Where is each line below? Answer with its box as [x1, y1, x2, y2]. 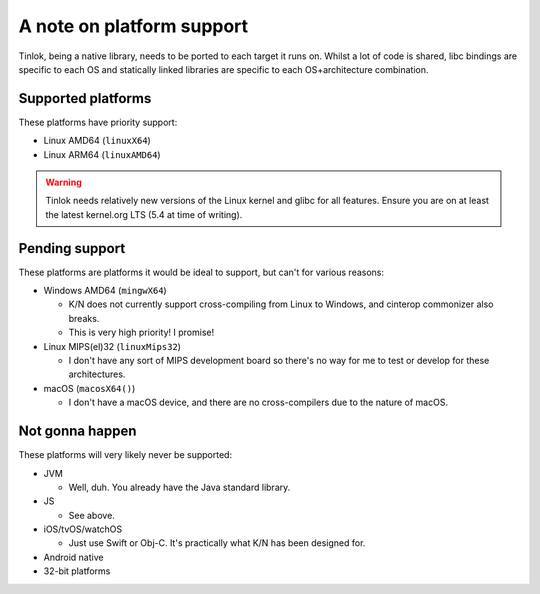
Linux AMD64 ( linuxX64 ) [43, 135, 152, 147]
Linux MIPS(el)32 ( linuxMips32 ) [43, 340, 182, 352]
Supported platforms [18, 90, 152, 107]
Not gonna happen [18, 423, 137, 440]
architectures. [68, 368, 126, 380]
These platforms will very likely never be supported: [18, 449, 233, 461]
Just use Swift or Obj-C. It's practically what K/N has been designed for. [68, 537, 366, 549]
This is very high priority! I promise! [68, 326, 215, 339]
